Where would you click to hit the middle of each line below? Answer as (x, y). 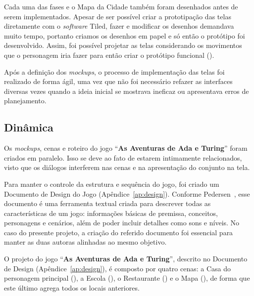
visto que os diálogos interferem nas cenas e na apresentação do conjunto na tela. (127, 167)
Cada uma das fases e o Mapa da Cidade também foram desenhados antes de (121, 6)
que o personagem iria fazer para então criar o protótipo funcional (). (109, 55)
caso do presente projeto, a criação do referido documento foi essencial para (119, 232)
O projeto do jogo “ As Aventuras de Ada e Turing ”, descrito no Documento (126, 259)
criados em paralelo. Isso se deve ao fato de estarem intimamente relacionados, (123, 157)
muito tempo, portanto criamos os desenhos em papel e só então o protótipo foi (125, 35)
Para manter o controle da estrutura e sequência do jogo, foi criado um (112, 184)
